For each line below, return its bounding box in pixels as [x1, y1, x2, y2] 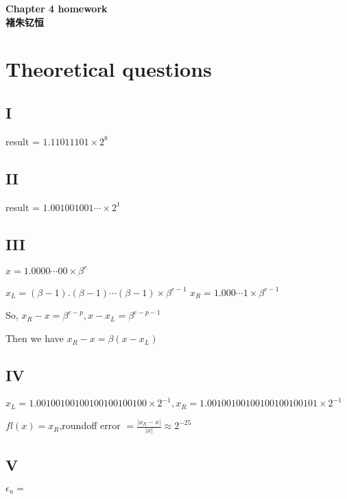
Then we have [5, 331, 64, 345]
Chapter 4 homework [5, 1, 108, 15]
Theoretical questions [5, 55, 212, 83]
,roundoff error [59, 418, 121, 433]
